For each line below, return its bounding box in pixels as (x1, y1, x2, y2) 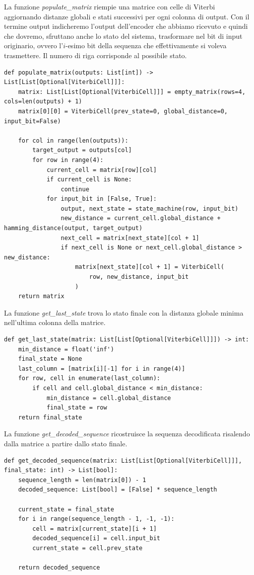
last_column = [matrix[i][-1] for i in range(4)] (18, 365, 186, 372)
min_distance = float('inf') (18, 345, 114, 353)
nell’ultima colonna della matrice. (4, 317, 106, 328)
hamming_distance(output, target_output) (4, 225, 143, 232)
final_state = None (18, 355, 82, 363)
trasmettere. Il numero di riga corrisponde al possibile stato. (4, 50, 187, 60)
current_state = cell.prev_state (32, 544, 143, 552)
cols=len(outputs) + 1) (4, 98, 82, 105)
